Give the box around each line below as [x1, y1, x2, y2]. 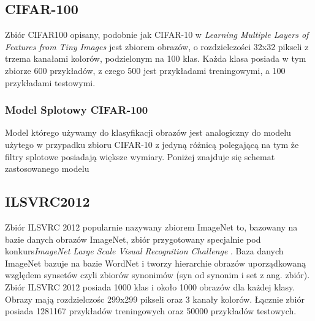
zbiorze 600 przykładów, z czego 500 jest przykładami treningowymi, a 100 [5, 64, 286, 76]
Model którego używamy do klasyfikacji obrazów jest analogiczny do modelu [5, 126, 291, 139]
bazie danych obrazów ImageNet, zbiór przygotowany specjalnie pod [5, 232, 261, 245]
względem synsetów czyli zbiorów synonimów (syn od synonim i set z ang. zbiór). [5, 268, 310, 281]
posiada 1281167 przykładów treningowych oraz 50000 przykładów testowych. [5, 304, 297, 317]
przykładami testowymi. [5, 76, 96, 89]
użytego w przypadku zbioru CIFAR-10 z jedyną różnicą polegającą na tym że [5, 138, 299, 150]
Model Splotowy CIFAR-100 [5, 102, 148, 117]
